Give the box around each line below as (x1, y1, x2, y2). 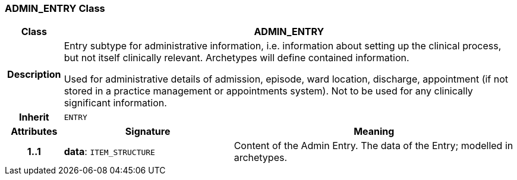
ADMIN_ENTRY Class (5, 2, 105, 14)
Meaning (354, 125, 395, 138)
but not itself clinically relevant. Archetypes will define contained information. (64, 52, 409, 64)
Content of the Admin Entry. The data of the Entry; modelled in (234, 140, 513, 152)
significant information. (64, 97, 167, 109)
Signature (125, 125, 171, 138)
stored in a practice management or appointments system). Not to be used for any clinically (64, 85, 473, 97)
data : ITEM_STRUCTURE (64, 146, 155, 158)
